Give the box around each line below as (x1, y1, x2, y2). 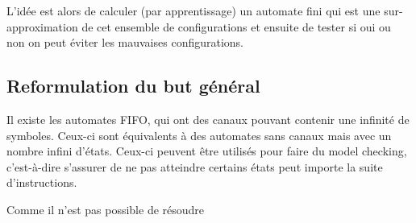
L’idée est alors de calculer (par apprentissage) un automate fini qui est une (6, 2, 381, 19)
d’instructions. (6, 174, 77, 191)
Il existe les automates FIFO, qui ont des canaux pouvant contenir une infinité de (6, 110, 410, 127)
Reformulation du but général (6, 73, 260, 98)
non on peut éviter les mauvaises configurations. (6, 34, 243, 51)
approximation (6, 18, 78, 35)
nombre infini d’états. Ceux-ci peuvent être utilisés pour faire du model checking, (6, 142, 407, 159)
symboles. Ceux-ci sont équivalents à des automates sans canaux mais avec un (6, 126, 392, 143)
